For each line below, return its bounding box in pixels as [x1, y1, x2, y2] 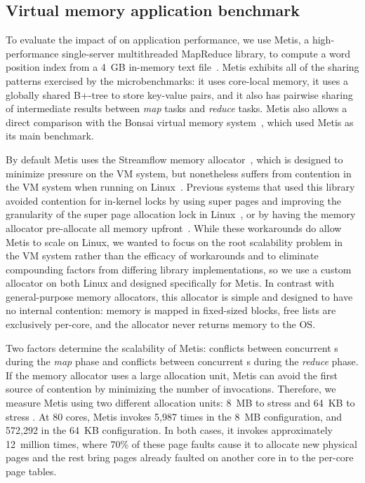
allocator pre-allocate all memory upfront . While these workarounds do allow [6, 220, 342, 235]
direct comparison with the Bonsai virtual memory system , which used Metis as [6, 114, 354, 129]
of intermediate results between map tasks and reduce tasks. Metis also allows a [6, 101, 347, 116]
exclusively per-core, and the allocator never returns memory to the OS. [6, 317, 316, 332]
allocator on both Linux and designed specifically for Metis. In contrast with [6, 275, 335, 290]
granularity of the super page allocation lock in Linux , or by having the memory [6, 207, 356, 222]
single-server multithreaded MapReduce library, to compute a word [62, 46, 351, 60]
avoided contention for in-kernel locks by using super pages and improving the [6, 193, 342, 208]
